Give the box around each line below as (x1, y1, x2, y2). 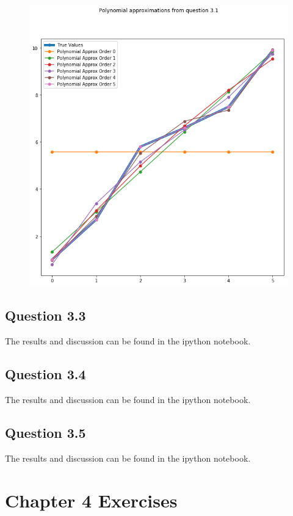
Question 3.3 (5, 306, 86, 325)
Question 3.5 (5, 423, 86, 442)
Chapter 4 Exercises (5, 487, 178, 512)
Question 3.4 (5, 365, 86, 383)
